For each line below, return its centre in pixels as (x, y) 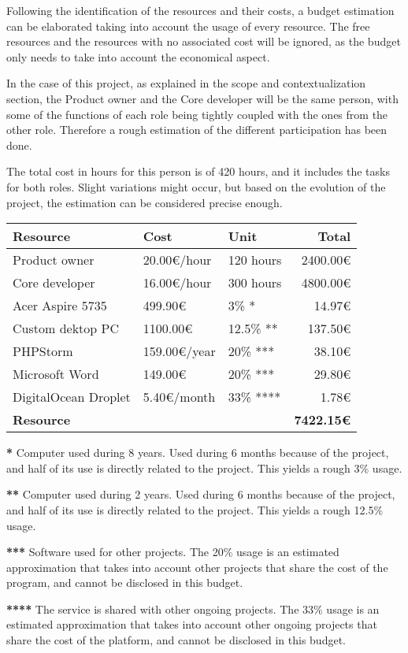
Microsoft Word (56, 374)
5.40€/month (179, 397)
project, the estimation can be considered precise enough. (145, 202)
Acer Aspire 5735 (60, 306)
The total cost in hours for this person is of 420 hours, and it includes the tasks (198, 171)
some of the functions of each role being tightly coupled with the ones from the (197, 114)
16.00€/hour (177, 283)
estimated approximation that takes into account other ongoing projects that (192, 624)
